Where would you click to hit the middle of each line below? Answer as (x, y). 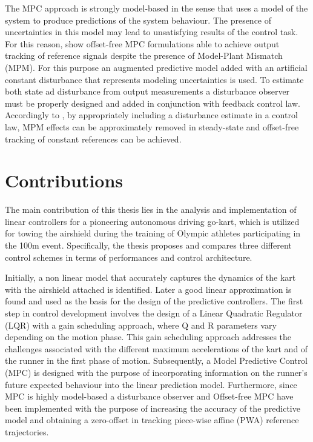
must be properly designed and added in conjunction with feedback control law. (153, 103)
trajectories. (27, 431)
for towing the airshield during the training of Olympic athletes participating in (153, 233)
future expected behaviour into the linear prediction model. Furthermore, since (151, 384)
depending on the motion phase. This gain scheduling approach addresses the (148, 337)
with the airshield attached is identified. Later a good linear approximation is (148, 289)
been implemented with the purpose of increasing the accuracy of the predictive (153, 408)
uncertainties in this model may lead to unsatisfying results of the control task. (152, 32)
